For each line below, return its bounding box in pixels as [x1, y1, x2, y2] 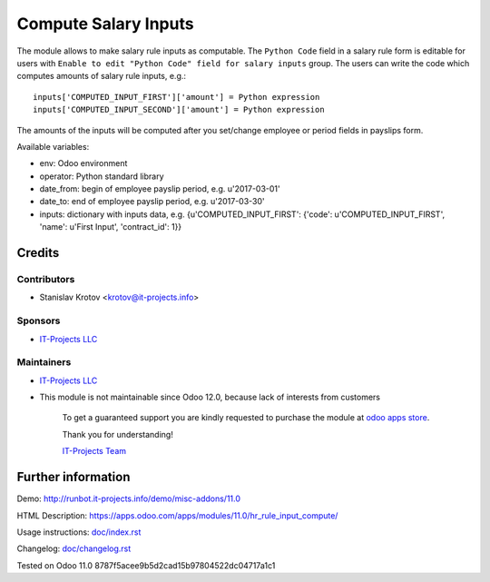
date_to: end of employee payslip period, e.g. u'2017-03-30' [39, 196, 265, 207]
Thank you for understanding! [62, 429, 174, 439]
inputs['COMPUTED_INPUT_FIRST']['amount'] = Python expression [33, 92, 320, 102]
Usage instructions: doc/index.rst [16, 527, 142, 538]
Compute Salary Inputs [16, 14, 194, 34]
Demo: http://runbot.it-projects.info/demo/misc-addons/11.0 [16, 493, 240, 504]
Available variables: [16, 141, 90, 152]
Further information [16, 469, 131, 485]
